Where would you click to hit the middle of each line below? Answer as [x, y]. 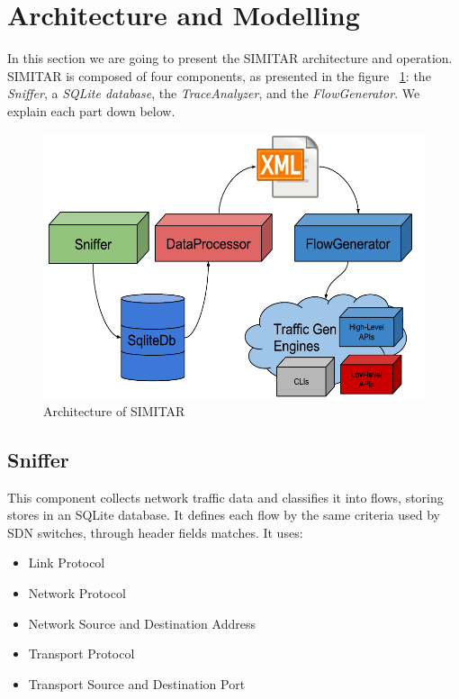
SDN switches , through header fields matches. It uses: [155, 532]
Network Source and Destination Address [142, 623]
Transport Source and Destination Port [137, 683]
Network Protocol [77, 592]
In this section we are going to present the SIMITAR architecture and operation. [230, 58]
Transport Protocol [81, 654]
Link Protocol [67, 563]
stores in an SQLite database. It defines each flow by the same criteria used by [224, 515]
